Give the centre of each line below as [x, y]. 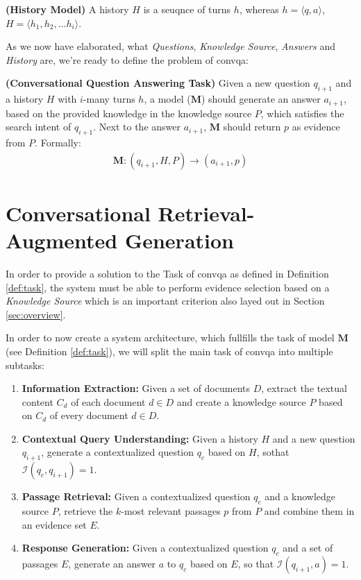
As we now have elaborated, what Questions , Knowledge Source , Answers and [170, 46]
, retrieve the [85, 511]
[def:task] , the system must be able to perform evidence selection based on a [168, 287]
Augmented [62, 240]
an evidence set [54, 524]
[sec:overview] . [36, 314]
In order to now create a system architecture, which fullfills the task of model [170, 338]
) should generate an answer [261, 99]
